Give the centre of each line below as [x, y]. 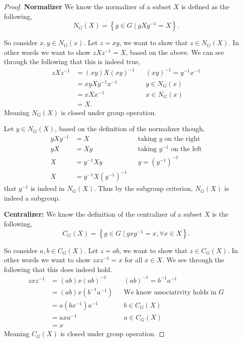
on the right [182, 139]
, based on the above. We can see [175, 52]
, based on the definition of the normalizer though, [130, 128]
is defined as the [205, 6]
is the [220, 214]
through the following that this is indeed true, [72, 61]
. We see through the [193, 260]
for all [134, 260]
